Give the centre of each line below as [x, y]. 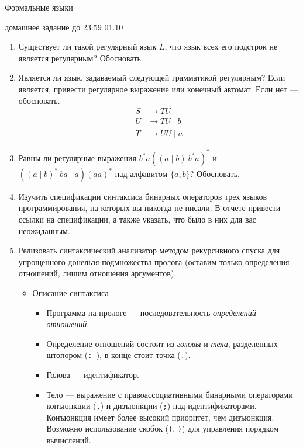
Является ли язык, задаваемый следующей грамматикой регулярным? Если [152, 77]
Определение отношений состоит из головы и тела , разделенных [162, 343]
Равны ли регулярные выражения [78, 157]
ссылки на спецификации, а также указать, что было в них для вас [137, 219]
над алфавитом [141, 173]
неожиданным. [44, 230]
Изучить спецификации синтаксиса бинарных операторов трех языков [143, 196]
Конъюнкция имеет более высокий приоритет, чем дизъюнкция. [160, 417]
